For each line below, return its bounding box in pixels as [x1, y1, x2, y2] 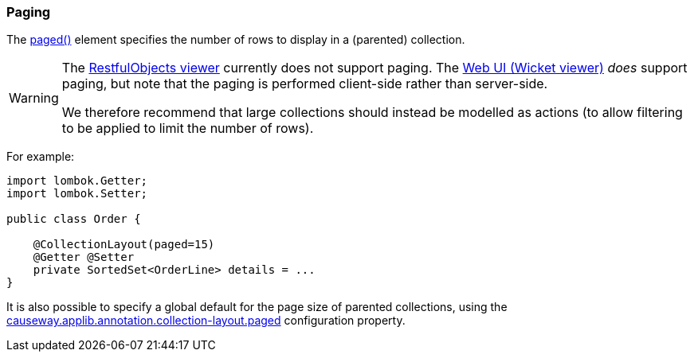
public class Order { [6, 212, 141, 226]
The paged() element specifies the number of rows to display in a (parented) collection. [6, 33, 465, 47]
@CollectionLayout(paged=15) [33, 238, 215, 251]
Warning [9, 90, 59, 107]
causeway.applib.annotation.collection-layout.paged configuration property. [6, 313, 406, 328]
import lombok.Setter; [6, 187, 148, 200]
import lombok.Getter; [6, 174, 148, 188]
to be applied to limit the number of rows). [61, 120, 314, 137]
